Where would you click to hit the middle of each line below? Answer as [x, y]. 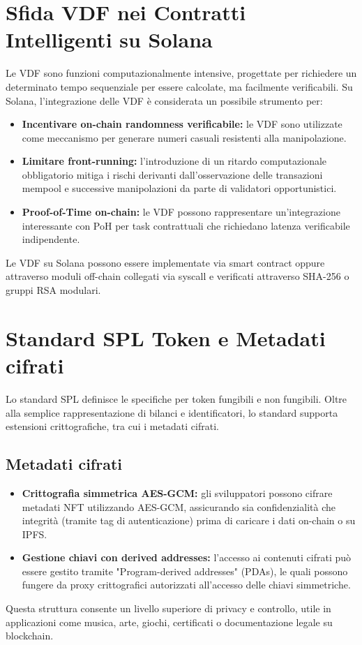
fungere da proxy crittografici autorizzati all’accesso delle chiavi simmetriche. [186, 585]
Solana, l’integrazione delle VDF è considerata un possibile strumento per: [164, 100]
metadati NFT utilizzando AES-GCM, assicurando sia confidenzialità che [179, 506]
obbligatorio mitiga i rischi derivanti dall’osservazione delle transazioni [172, 174]
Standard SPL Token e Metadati [166, 338]
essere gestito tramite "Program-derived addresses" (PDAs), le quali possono [185, 571]
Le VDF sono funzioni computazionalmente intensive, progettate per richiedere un [181, 73]
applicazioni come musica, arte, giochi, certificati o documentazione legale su [169, 622]
